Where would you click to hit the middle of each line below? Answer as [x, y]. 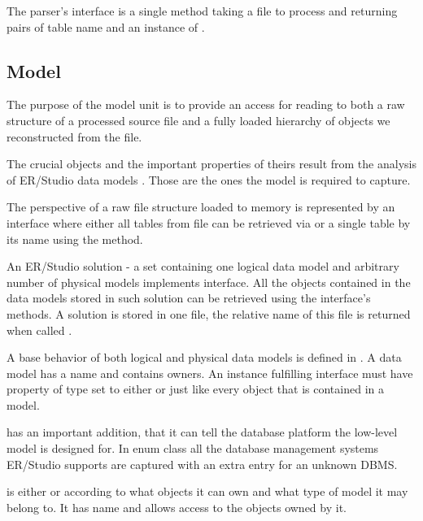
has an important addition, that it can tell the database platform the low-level [202, 432]
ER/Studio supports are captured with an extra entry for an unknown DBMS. [202, 464]
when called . [39, 330]
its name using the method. [75, 239]
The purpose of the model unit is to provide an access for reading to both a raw [206, 104]
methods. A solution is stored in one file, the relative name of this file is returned [209, 313]
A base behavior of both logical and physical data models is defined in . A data [204, 357]
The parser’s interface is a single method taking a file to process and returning [202, 11]
